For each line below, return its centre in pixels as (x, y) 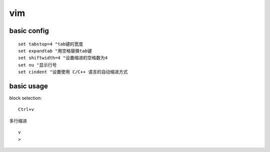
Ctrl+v (26, 109)
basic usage (29, 86)
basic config (29, 31)
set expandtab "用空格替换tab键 (55, 51)
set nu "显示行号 (37, 65)
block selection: (25, 98)
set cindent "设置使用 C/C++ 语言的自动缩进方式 (73, 72)
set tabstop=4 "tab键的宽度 (51, 44)
